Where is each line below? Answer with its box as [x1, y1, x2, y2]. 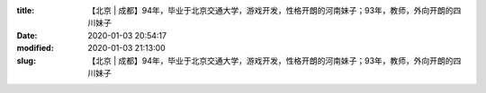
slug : [16, 55, 36, 66]
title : [16, 5, 35, 15]
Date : [16, 30, 38, 40]
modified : [16, 43, 54, 54]
